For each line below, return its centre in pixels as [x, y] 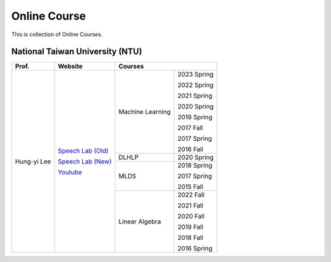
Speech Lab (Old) [83, 151]
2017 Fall [190, 128]
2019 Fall [190, 227]
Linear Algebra [140, 222]
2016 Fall [190, 149]
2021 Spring [195, 96]
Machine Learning [145, 112]
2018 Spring [195, 165]
